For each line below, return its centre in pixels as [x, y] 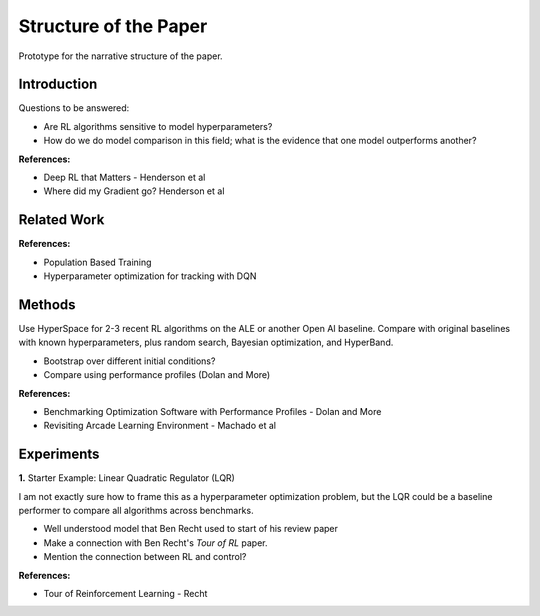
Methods [47, 304]
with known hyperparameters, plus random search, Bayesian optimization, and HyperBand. [206, 342]
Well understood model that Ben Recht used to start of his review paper [191, 529]
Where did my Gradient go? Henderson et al [134, 191]
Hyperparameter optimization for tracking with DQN [150, 276]
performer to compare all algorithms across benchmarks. [136, 511]
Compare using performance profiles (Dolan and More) [157, 375]
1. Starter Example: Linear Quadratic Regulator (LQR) [126, 478]
